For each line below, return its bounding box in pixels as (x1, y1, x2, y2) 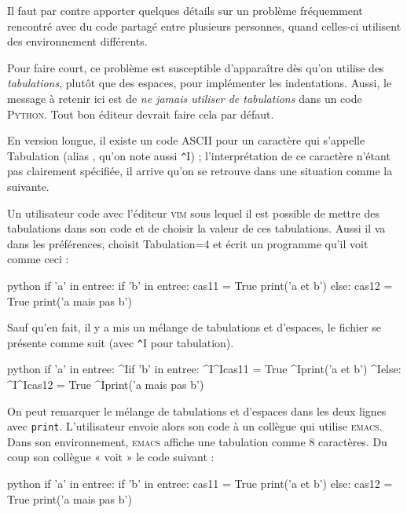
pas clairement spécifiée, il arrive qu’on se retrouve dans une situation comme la (7, 163, 393, 179)
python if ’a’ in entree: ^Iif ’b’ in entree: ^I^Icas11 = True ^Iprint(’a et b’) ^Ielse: (7, 361, 401, 377)
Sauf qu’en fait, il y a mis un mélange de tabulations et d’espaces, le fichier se (7, 319, 382, 335)
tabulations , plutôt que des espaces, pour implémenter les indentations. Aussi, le (7, 75, 392, 91)
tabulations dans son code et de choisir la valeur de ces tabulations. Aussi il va (7, 220, 386, 236)
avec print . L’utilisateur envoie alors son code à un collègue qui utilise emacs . (7, 418, 383, 434)
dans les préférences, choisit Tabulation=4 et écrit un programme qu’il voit (7, 235, 368, 251)
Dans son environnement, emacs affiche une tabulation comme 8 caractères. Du (7, 433, 387, 449)
